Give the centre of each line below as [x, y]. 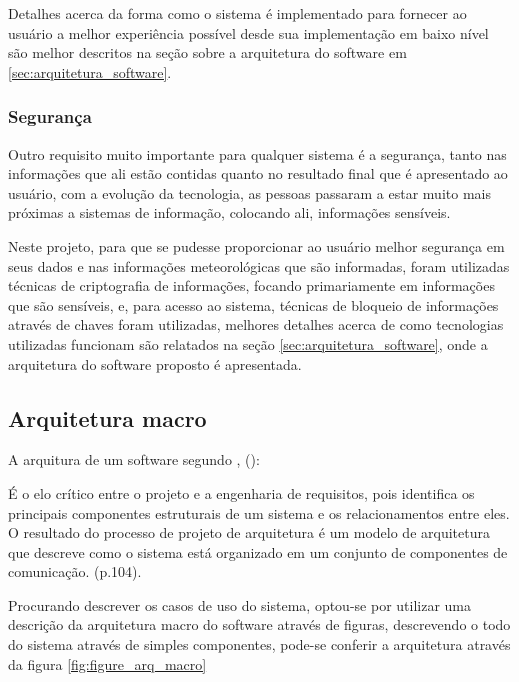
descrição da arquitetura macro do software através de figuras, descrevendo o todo [259, 624]
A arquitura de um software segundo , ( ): [134, 459]
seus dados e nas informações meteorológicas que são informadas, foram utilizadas [259, 265]
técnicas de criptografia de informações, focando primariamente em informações [251, 285]
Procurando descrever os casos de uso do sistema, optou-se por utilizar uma [240, 604]
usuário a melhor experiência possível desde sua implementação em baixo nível [248, 32]
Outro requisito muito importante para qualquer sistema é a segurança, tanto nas [257, 153]
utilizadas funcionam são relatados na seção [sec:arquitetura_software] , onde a [248, 343]
